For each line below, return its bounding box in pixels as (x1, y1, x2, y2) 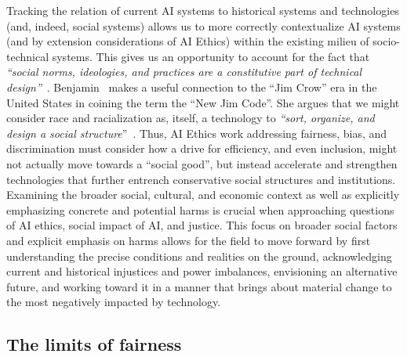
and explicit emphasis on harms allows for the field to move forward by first (6, 232, 371, 248)
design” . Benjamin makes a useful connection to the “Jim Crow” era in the (6, 78, 377, 95)
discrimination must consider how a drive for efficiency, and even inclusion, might (6, 140, 398, 157)
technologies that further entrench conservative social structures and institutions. (6, 171, 396, 187)
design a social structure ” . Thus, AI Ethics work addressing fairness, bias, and (6, 124, 387, 141)
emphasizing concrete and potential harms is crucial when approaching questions (6, 201, 394, 218)
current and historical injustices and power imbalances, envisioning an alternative (6, 263, 398, 279)
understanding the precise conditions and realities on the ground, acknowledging (6, 247, 392, 264)
